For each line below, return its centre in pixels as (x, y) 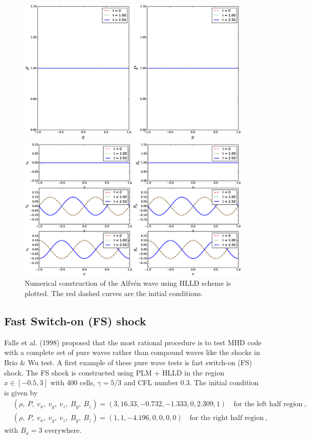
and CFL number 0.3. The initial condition (191, 382)
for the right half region (227, 418)
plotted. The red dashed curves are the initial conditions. (114, 293)
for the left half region (268, 404)
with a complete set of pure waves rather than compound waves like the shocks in (132, 352)
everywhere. (63, 430)
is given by (21, 392)
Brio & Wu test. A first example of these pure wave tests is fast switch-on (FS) (128, 362)
